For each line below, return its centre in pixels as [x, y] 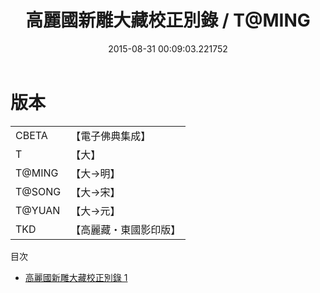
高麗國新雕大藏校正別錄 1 [76, 277]
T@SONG [38, 191]
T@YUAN [38, 210]
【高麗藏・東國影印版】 [126, 229]
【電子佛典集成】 [111, 136]
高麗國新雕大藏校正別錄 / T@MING [168, 20]
